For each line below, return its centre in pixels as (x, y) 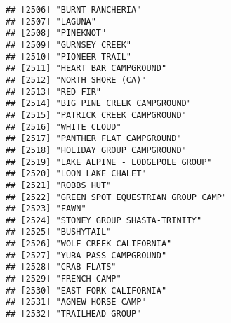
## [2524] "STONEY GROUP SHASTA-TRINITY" (104, 220)
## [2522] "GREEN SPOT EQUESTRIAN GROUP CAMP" (116, 197)
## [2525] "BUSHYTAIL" (59, 232)
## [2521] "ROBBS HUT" (59, 185)
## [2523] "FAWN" (46, 209)
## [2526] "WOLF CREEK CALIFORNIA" (89, 244)
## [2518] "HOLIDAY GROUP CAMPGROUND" (96, 150)
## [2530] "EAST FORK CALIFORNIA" (86, 290)
